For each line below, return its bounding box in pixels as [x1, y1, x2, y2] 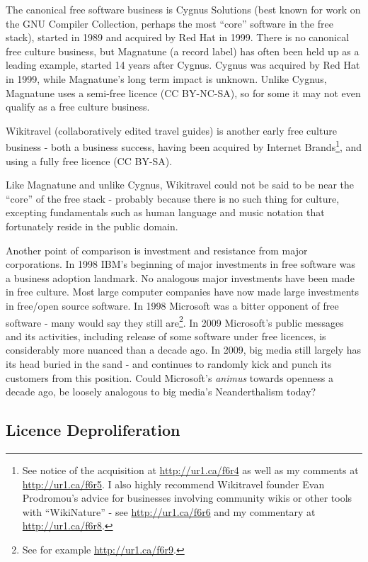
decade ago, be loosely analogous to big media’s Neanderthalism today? [6, 384, 316, 399]
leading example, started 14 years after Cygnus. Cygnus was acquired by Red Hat [6, 57, 360, 72]
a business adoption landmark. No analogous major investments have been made [6, 270, 355, 285]
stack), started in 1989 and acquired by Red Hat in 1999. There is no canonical [6, 30, 350, 45]
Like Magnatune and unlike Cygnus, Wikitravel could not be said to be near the [6, 177, 355, 192]
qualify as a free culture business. [6, 99, 150, 114]
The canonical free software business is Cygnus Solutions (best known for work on [6, 2, 361, 16]
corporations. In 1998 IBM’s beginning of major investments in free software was [6, 257, 355, 271]
